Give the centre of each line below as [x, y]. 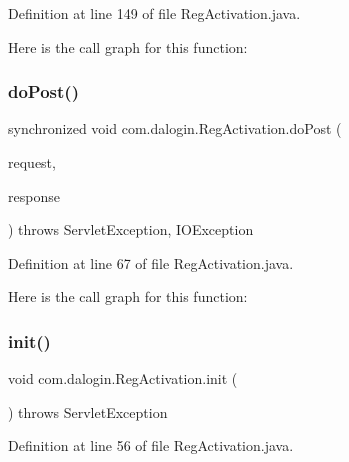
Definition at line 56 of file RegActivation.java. [151, 445]
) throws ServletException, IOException [131, 229]
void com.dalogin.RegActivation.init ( [123, 378]
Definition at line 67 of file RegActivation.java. [151, 262]
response [34, 195]
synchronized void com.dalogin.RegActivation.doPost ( [175, 128]
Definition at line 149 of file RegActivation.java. [154, 13]
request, [32, 162]
